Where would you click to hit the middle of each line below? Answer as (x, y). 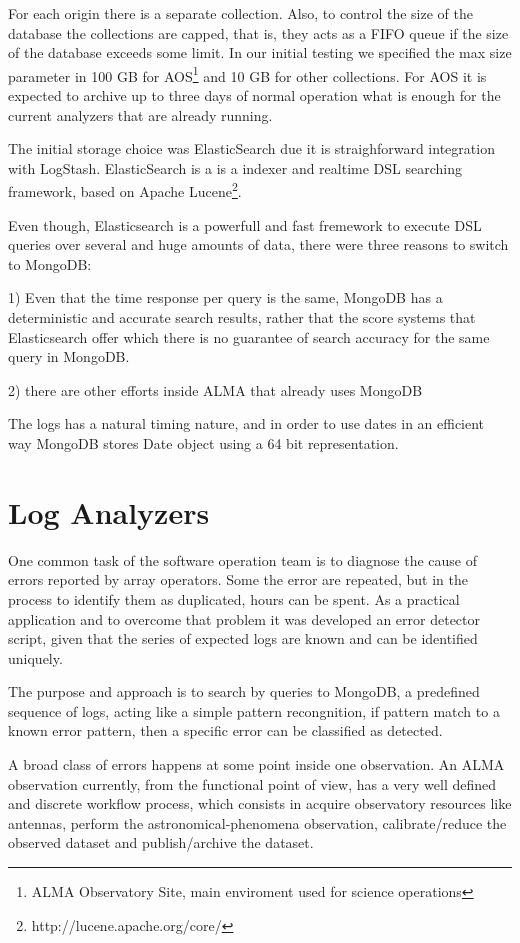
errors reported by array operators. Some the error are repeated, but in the (238, 579)
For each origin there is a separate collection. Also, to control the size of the (240, 13)
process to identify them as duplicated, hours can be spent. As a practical (234, 598)
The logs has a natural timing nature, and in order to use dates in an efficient (246, 423)
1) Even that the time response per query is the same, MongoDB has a (225, 297)
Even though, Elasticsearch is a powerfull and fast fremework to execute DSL (245, 224)
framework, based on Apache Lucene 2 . (125, 190)
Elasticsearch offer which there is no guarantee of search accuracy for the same (249, 336)
